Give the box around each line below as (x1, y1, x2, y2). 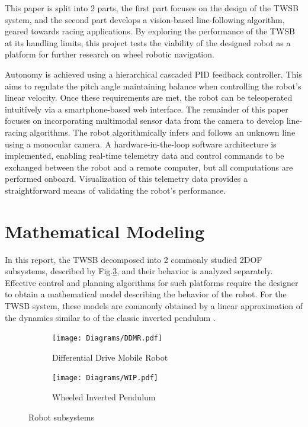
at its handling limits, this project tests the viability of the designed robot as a (5, 36, 291, 49)
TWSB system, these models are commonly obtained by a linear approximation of (5, 300, 303, 312)
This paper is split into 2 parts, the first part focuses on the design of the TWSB (5, 2, 299, 14)
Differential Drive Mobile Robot (52, 351, 168, 363)
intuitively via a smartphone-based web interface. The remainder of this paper (5, 102, 288, 115)
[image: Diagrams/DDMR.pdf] (52, 334, 163, 343)
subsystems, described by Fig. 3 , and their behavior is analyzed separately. (5, 265, 273, 277)
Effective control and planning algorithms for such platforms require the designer (5, 276, 299, 288)
